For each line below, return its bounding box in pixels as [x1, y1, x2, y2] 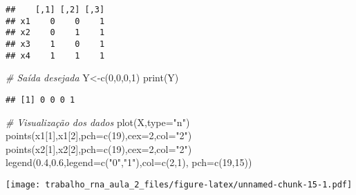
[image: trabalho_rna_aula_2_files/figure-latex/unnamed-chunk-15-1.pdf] [6, 179, 353, 189]
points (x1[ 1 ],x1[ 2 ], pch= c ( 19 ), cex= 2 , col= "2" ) [6, 128, 192, 143]
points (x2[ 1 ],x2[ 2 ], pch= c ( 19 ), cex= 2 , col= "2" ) [6, 141, 192, 156]
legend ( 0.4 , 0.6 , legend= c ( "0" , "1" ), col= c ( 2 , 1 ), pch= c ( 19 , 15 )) [6, 155, 252, 170]
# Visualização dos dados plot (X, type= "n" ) [6, 114, 190, 129]
